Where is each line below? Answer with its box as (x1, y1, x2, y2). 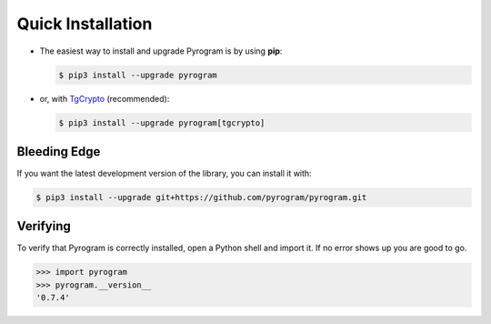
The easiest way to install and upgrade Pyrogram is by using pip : (39, 46, 283, 56)
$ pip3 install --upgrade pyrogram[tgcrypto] (58, 117, 266, 127)
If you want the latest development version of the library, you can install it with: (16, 168, 313, 178)
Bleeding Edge (16, 144, 101, 159)
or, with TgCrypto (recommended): (39, 93, 170, 104)
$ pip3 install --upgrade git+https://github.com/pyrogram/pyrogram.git (35, 192, 367, 202)
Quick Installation (16, 14, 153, 34)
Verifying (16, 218, 72, 234)
